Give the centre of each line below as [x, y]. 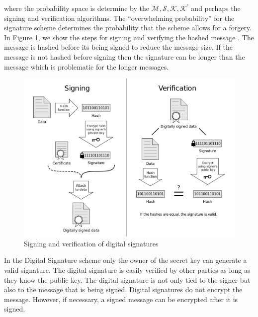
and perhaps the [216, 8]
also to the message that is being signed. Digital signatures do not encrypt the [123, 289]
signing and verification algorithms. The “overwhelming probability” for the [119, 18]
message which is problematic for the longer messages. [86, 66]
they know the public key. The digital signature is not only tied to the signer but [127, 279]
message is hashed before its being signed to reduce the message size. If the [118, 47]
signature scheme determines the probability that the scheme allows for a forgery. [128, 28]
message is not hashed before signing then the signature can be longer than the [125, 56]
